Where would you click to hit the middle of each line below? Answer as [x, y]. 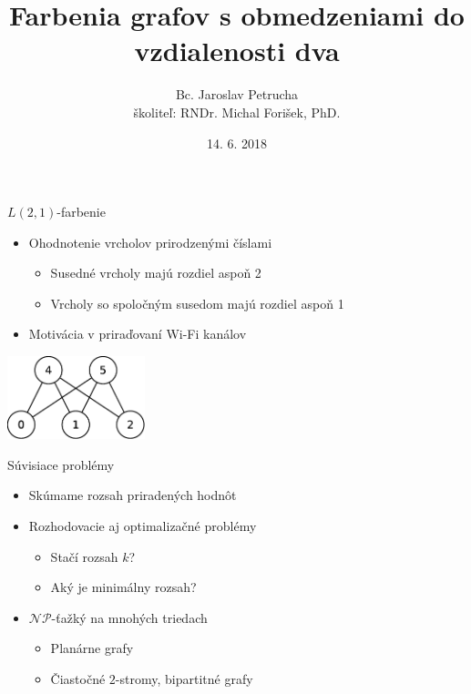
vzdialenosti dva [237, 51]
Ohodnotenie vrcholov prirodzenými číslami [150, 242]
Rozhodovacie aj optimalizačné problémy [143, 526]
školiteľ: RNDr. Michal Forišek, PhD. [237, 112]
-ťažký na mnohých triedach [129, 617]
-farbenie [81, 212]
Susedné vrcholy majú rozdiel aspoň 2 [156, 273]
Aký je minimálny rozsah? [123, 587]
